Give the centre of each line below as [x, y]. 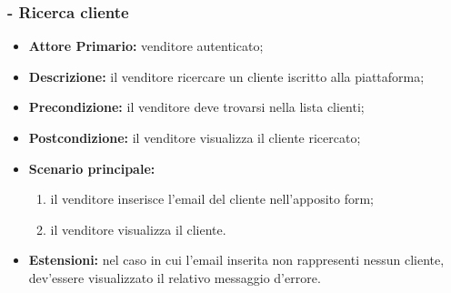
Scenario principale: [92, 168]
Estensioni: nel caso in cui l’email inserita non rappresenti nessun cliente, [236, 260]
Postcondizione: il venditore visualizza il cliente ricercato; [195, 137]
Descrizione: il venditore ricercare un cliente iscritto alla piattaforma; [226, 76]
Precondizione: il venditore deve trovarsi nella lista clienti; [196, 107]
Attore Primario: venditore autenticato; [146, 46]
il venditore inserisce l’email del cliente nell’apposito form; [212, 199]
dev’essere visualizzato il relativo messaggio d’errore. [175, 277]
